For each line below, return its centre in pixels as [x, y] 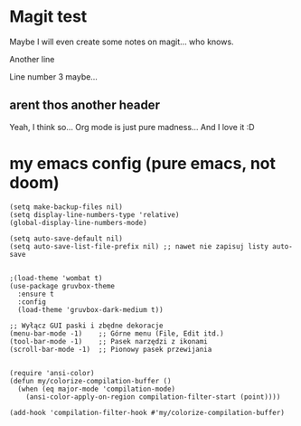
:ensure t [36, 294]
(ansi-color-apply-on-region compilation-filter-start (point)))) [153, 397]
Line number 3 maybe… [53, 76]
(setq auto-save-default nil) [66, 238]
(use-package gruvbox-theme [62, 286]
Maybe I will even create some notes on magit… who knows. [122, 42]
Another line [32, 59]
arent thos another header [85, 105]
